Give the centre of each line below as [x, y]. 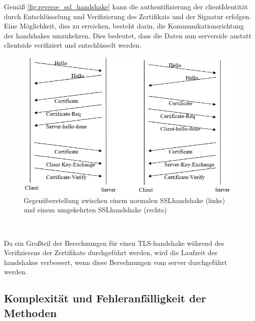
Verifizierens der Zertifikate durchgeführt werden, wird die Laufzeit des [111, 252]
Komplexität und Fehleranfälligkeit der [105, 298]
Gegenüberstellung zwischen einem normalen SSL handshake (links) [124, 200]
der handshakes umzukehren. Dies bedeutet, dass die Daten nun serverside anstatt [128, 35]
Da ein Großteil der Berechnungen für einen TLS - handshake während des [114, 243]
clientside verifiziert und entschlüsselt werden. [73, 45]
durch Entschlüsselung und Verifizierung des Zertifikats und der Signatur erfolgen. [127, 16]
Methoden [30, 312]
